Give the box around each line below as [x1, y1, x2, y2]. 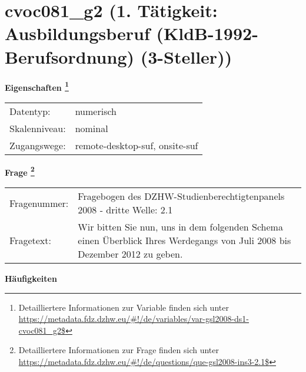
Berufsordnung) [5, 44, 135, 68]
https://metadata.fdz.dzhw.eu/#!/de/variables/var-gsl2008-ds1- [18, 312, 250, 325]
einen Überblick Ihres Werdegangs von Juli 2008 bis [78, 233, 291, 247]
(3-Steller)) [140, 44, 232, 68]
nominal [75, 121, 108, 135]
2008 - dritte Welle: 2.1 [78, 203, 173, 216]
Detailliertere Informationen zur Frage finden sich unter [18, 344, 219, 356]
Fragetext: [9, 233, 51, 247]
